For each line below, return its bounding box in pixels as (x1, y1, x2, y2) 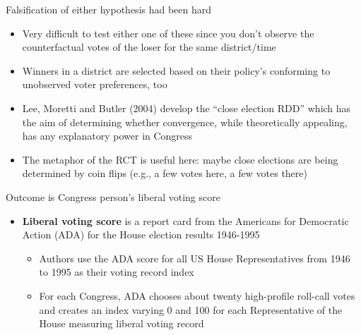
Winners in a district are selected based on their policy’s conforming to (22, 63, 331, 78)
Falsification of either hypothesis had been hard (6, 2, 212, 16)
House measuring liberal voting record (39, 316, 204, 331)
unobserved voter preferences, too (22, 77, 167, 92)
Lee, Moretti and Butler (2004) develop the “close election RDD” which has (22, 100, 351, 115)
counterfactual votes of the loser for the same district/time (22, 39, 276, 54)
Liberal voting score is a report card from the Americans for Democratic (22, 213, 349, 228)
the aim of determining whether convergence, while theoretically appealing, (22, 114, 348, 129)
